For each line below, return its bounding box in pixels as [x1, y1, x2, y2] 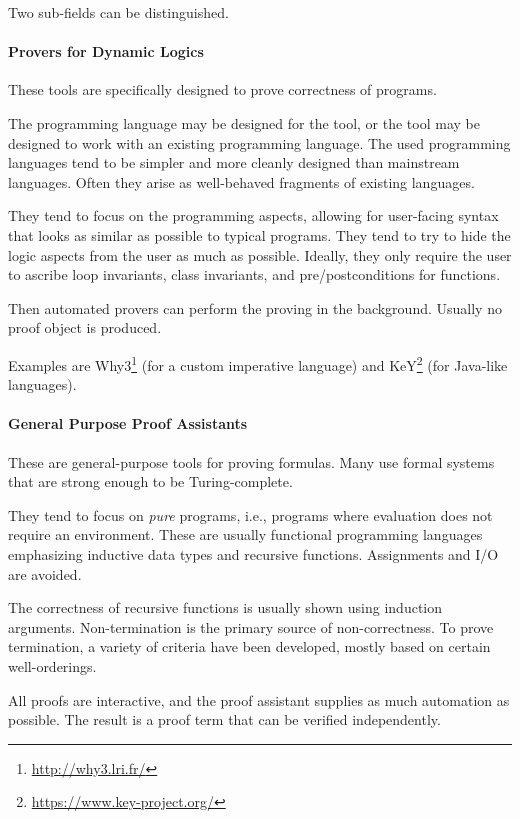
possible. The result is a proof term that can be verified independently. [8, 709, 441, 730]
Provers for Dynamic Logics [8, 41, 204, 62]
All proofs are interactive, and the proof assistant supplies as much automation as [8, 689, 510, 710]
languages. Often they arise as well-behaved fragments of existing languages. [8, 171, 475, 192]
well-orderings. [8, 655, 97, 676]
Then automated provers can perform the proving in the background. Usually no [8, 297, 502, 318]
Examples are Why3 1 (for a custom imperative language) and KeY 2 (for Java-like [8, 351, 508, 375]
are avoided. [8, 563, 82, 584]
